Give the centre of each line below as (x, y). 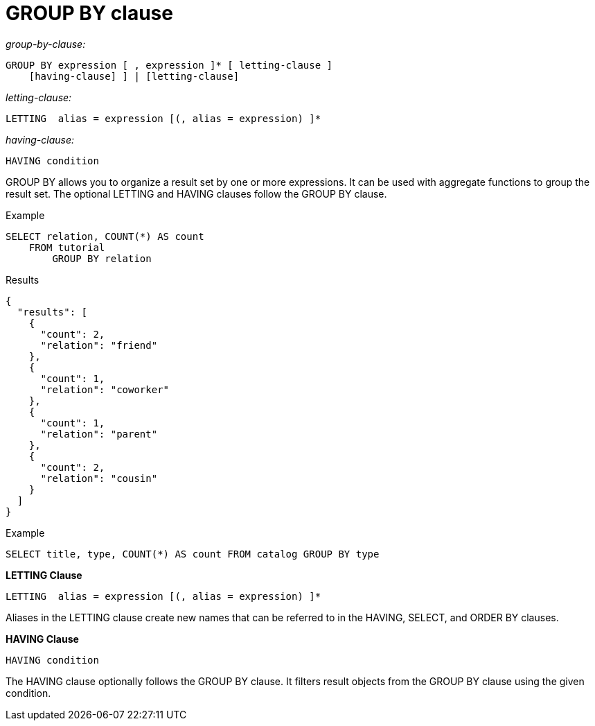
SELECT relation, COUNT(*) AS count (105, 236)
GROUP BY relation (102, 258)
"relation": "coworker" (105, 389)
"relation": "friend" (99, 345)
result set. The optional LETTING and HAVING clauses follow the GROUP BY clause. (196, 193)
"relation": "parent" (99, 434)
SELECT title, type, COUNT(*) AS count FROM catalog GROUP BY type (193, 554)
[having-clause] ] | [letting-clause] (134, 76)
